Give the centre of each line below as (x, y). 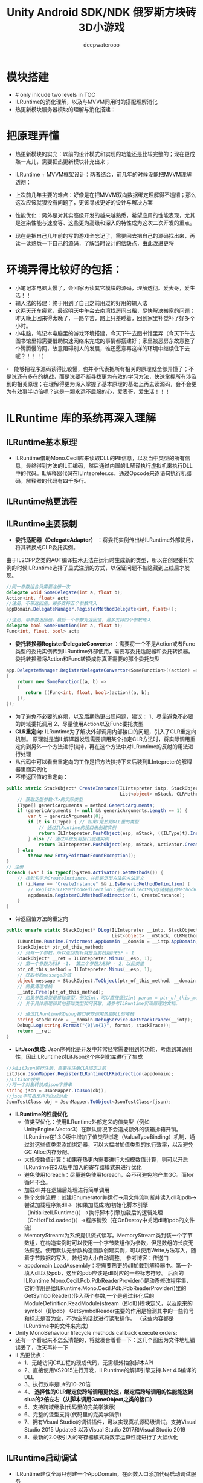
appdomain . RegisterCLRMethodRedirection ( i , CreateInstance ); (107, 895)
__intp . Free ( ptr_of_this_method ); (60, 992)
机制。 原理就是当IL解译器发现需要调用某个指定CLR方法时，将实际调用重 (105, 739)
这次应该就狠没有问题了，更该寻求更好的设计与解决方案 (84, 202)
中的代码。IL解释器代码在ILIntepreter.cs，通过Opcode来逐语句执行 (98, 473)
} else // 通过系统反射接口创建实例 (69, 839)
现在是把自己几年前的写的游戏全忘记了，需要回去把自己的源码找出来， (102, 235)
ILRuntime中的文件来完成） (58, 1326)
